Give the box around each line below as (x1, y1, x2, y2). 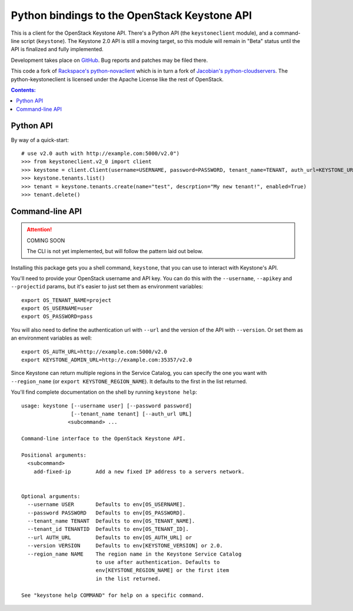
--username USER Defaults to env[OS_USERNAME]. (27, 501, 186, 508)
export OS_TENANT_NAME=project (21, 297, 112, 303)
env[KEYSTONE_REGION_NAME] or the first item (95, 567, 229, 574)
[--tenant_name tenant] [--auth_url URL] (71, 410, 192, 417)
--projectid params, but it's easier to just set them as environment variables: (11, 283, 204, 290)
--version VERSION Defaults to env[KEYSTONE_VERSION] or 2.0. (27, 542, 223, 549)
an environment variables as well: (11, 334, 92, 341)
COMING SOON (26, 237, 65, 244)
